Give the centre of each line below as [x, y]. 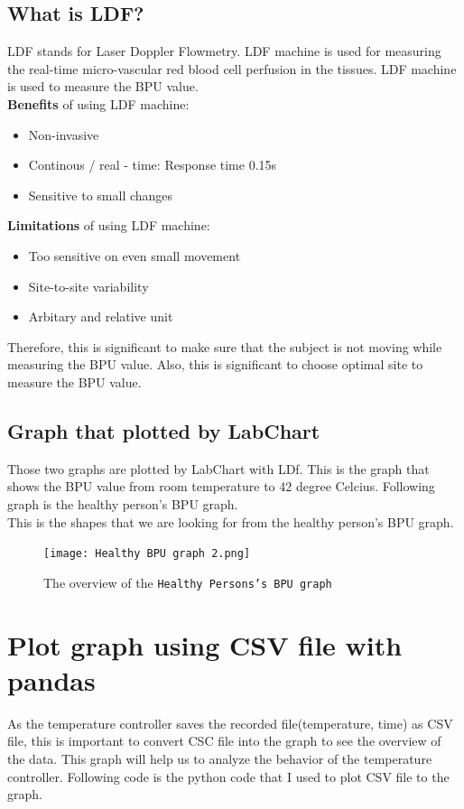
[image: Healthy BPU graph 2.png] [147, 554]
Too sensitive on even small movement [135, 255]
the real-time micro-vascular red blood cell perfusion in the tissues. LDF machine [232, 68]
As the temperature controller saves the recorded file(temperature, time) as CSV [230, 723]
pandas [51, 679]
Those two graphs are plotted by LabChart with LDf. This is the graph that [218, 468]
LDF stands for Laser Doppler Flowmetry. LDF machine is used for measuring [224, 51]
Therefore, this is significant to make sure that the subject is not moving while [225, 346]
